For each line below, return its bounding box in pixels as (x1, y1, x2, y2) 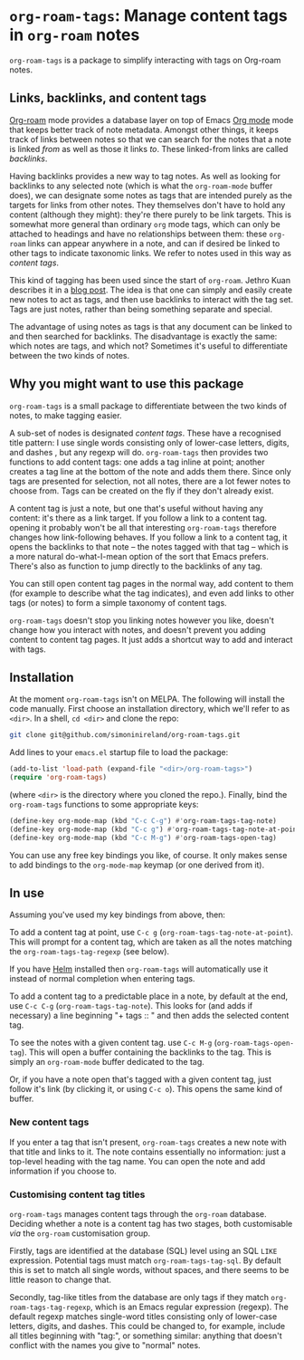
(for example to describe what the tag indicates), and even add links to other (9, 588, 295, 599)
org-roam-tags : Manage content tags (9, 5, 288, 26)
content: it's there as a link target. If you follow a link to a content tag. (9, 512, 268, 523)
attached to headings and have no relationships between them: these (9, 228, 268, 239)
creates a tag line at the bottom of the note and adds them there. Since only (9, 465, 291, 476)
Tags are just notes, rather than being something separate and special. (9, 303, 273, 314)
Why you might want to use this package (9, 377, 244, 392)
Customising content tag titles (9, 1188, 146, 1201)
